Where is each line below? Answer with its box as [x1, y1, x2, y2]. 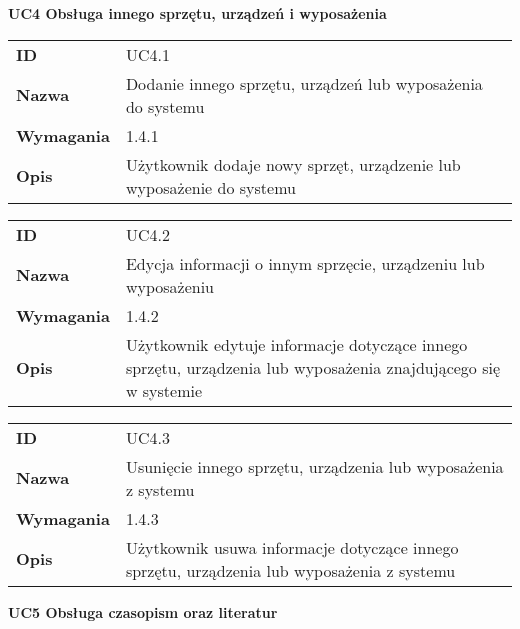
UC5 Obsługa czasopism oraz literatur [8, 601, 278, 622]
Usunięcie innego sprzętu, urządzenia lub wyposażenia [125, 454, 504, 478]
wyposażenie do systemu [125, 175, 296, 199]
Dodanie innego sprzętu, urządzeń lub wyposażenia [125, 71, 483, 95]
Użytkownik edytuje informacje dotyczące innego [125, 332, 468, 356]
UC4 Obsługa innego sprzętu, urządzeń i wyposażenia [8, 3, 387, 23]
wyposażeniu [125, 274, 214, 298]
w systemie [125, 378, 203, 402]
